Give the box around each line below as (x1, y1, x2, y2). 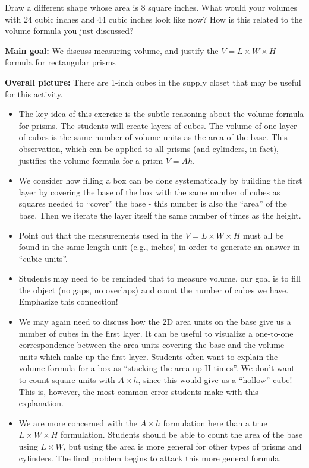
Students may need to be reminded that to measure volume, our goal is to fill (18, 272, 301, 284)
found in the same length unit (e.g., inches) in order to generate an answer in (18, 241, 300, 253)
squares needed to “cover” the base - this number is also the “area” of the (18, 197, 287, 210)
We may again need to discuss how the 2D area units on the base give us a (18, 315, 291, 328)
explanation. (18, 397, 64, 409)
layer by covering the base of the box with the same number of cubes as (18, 185, 280, 198)
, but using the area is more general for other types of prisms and (63, 440, 302, 452)
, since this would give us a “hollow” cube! (138, 374, 292, 386)
